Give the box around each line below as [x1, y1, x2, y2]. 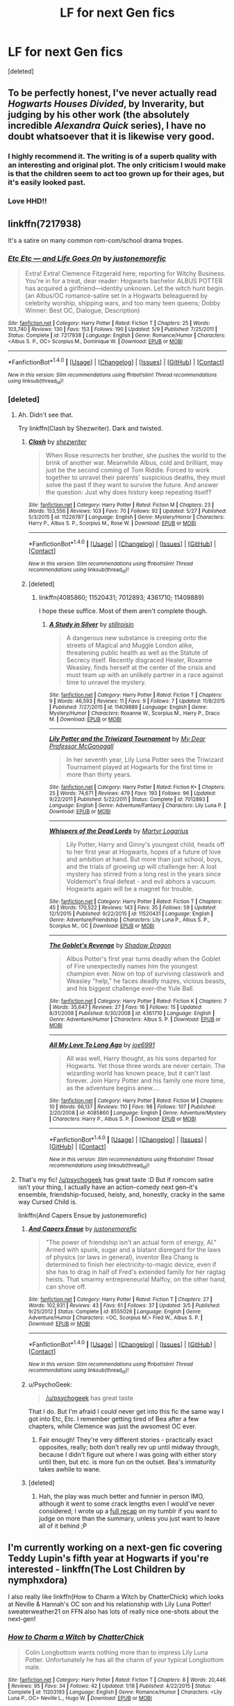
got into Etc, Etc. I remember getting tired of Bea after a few [28, 1414, 199, 1423]
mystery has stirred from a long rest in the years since [66, 870, 222, 878]
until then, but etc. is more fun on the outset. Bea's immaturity [38, 1458, 216, 1466]
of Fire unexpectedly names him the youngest [66, 962, 198, 970]
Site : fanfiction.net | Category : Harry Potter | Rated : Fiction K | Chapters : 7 [49, 997, 227, 1005]
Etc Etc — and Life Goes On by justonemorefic [8, 253, 166, 263]
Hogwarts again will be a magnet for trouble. [66, 884, 194, 893]
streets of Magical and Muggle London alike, [66, 641, 194, 649]
